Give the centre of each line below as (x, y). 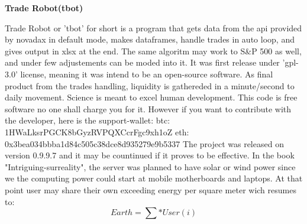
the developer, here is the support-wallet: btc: (88, 120)
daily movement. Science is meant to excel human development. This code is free (151, 97)
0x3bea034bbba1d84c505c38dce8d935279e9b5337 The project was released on (144, 143)
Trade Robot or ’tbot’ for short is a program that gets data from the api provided (153, 27)
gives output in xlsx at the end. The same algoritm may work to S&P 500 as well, (153, 51)
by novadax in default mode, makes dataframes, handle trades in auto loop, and (150, 39)
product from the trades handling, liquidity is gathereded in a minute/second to (150, 85)
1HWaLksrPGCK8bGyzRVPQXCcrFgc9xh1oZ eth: (97, 132)
